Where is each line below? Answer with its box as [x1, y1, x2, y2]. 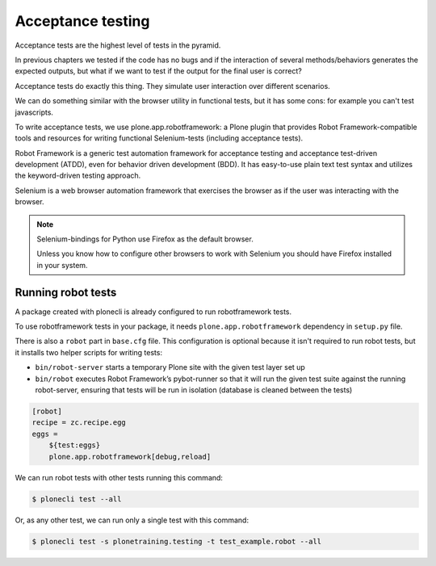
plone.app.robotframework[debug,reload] [48, 452, 212, 461]
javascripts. [15, 107, 54, 117]
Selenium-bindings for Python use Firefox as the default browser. [36, 234, 254, 244]
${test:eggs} [48, 441, 101, 450]
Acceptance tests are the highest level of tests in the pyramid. [15, 40, 221, 50]
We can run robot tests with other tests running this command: [15, 472, 224, 482]
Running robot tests [15, 285, 117, 299]
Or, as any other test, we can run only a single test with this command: [15, 515, 249, 525]
